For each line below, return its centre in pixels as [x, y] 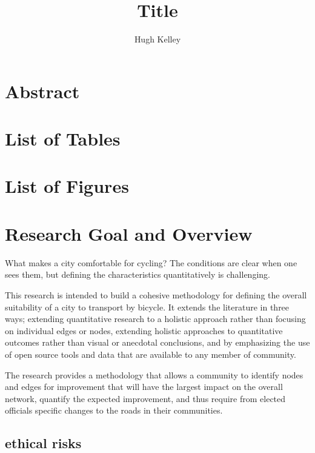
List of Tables [63, 139]
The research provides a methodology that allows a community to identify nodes [154, 374]
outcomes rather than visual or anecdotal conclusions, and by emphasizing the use [157, 342]
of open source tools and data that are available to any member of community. [151, 354]
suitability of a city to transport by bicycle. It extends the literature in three [147, 307]
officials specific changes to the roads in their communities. [114, 410]
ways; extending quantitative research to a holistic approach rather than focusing [155, 319]
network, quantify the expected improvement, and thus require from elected [145, 398]
